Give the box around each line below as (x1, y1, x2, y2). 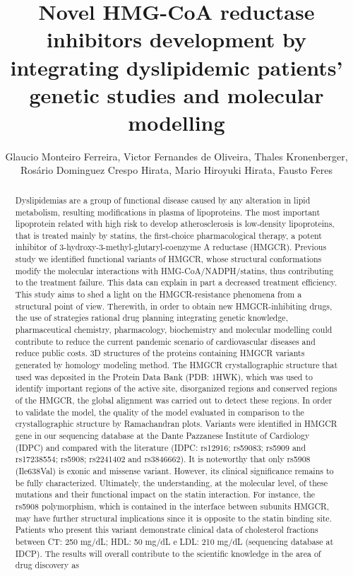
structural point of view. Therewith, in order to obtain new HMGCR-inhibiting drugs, (15, 300, 333, 312)
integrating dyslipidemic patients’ (10, 52, 343, 81)
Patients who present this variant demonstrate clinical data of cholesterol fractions (15, 524, 318, 536)
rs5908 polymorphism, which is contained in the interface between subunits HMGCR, (15, 500, 330, 512)
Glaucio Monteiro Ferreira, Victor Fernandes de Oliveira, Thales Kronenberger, (5, 148, 348, 163)
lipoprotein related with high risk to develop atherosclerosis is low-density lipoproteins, (15, 218, 335, 230)
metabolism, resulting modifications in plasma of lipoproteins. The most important (15, 206, 321, 218)
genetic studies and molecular (29, 80, 324, 109)
